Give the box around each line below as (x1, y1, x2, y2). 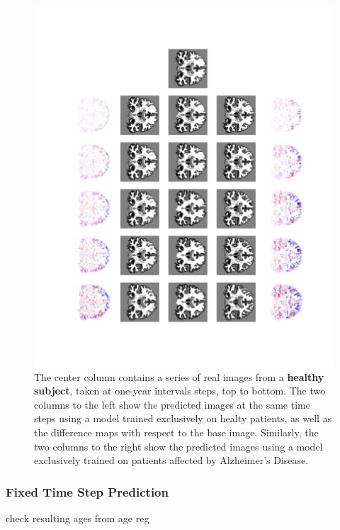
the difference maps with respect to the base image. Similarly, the (34, 424, 319, 439)
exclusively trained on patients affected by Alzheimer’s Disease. (34, 453, 309, 468)
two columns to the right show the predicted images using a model (34, 438, 323, 453)
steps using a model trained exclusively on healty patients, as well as (34, 411, 332, 426)
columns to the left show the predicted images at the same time (34, 397, 310, 412)
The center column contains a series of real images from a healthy (34, 369, 324, 384)
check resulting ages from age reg (6, 510, 149, 525)
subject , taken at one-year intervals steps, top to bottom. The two (34, 383, 326, 398)
